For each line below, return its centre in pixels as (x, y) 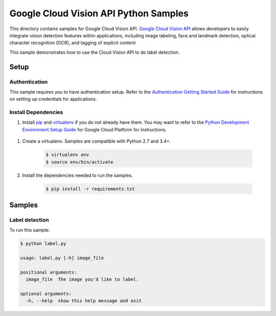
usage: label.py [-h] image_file (62, 258)
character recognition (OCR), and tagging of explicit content (73, 43)
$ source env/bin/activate (79, 162)
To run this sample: (30, 230)
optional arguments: (46, 294)
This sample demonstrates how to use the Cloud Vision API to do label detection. (95, 52)
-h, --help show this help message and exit (84, 301)
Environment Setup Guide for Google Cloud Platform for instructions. (95, 129)
